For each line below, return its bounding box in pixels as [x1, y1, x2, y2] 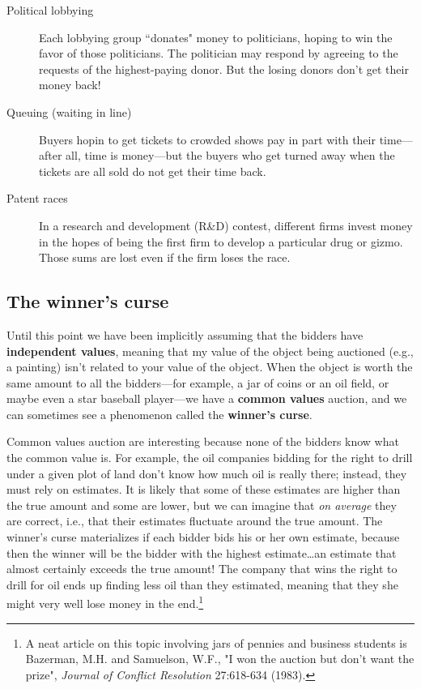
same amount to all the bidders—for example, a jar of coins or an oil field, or [6, 374, 389, 391]
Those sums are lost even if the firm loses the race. [39, 249, 291, 266]
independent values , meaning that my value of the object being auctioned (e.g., [6, 342, 414, 359]
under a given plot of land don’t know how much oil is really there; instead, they [6, 464, 407, 481]
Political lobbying [6, 2, 94, 18]
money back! [39, 76, 101, 93]
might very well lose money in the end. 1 [6, 593, 204, 612]
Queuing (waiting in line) [6, 103, 132, 120]
